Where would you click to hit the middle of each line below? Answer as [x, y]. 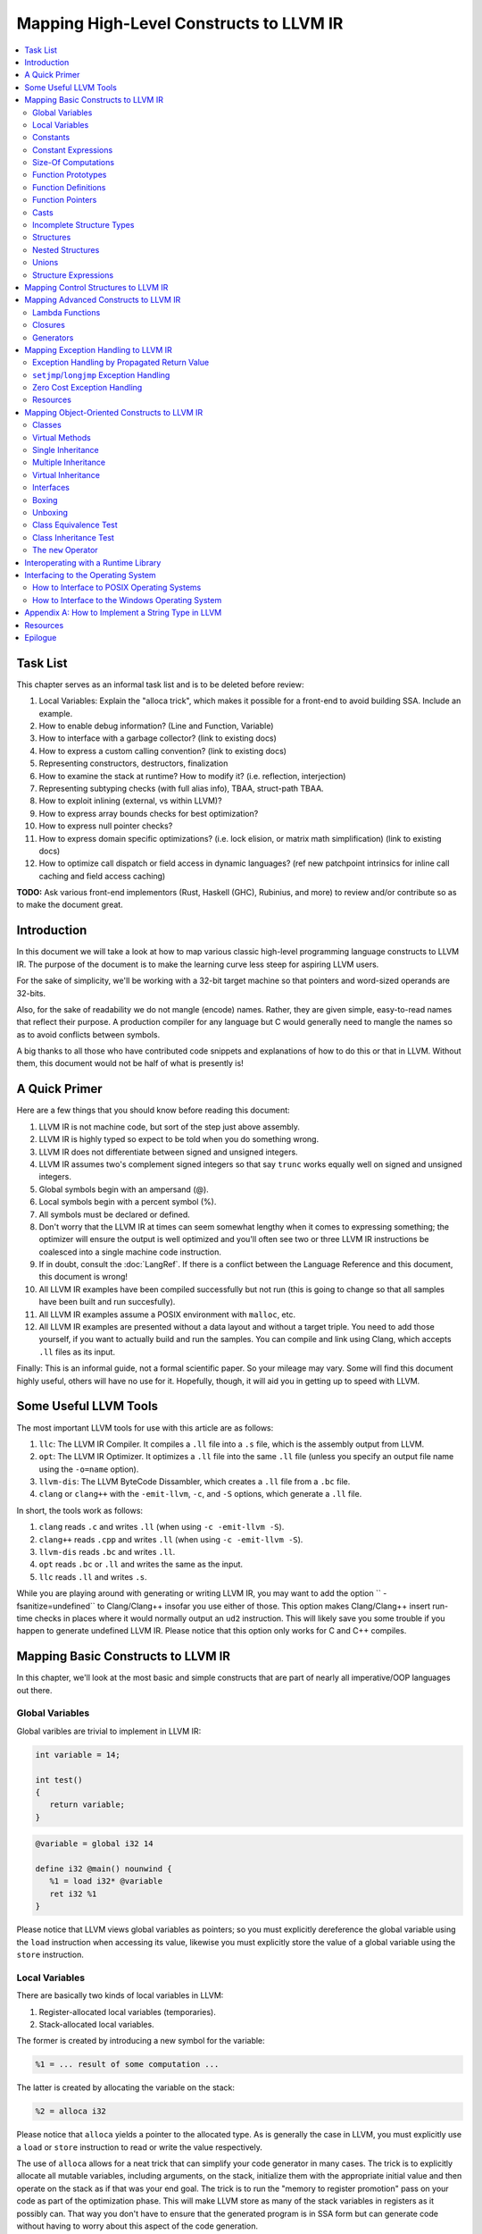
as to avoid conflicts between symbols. [88, 1034]
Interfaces [51, 488]
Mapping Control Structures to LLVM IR [96, 287]
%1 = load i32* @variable [106, 1881]
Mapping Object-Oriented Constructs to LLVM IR [114, 412]
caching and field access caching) [102, 876]
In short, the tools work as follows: [79, 1510]
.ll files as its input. [77, 1352]
